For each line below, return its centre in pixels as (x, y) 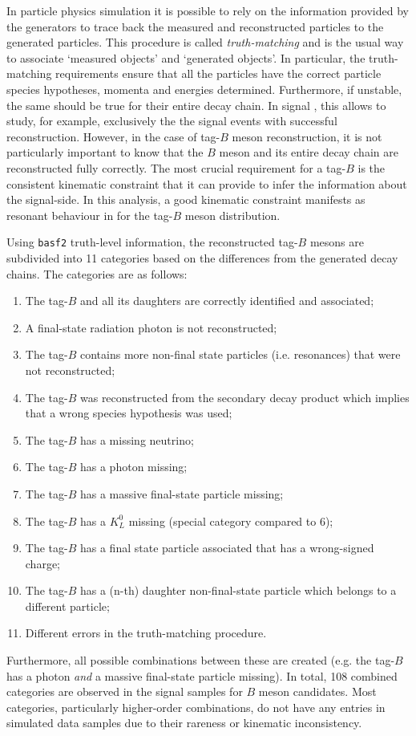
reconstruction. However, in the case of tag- (113, 136)
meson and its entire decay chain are (309, 152)
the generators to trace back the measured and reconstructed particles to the (195, 26)
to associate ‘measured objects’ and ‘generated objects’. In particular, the (186, 57)
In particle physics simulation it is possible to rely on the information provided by (208, 10)
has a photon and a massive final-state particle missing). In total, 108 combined (202, 675)
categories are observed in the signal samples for (125, 691)
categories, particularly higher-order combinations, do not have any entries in (196, 707)
